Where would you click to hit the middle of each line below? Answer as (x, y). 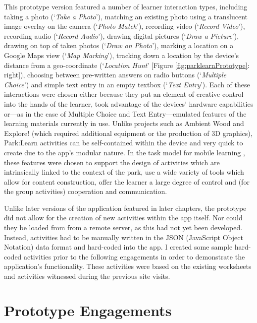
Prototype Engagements (88, 310)
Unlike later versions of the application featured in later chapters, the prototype (125, 208)
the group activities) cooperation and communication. (86, 191)
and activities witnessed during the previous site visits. (87, 276)
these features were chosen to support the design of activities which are (112, 162)
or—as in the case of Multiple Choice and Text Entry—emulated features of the (125, 113)
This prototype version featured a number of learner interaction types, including (126, 6)
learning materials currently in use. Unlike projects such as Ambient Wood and (124, 123)
